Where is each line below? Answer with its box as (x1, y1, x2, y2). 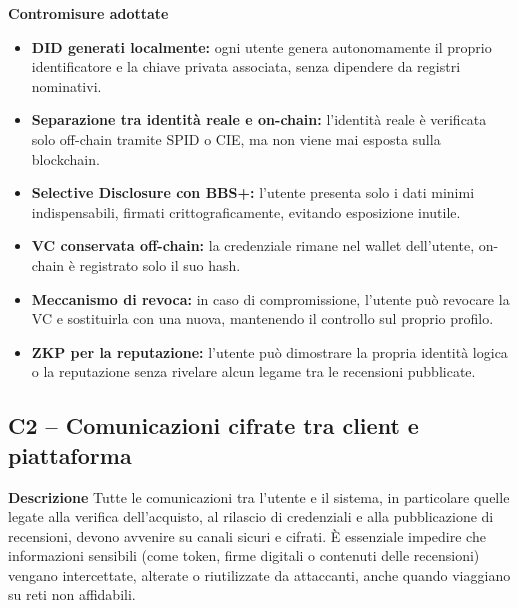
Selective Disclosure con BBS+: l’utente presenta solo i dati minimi (31, 182, 475, 203)
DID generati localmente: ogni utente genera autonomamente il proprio (31, 36, 492, 57)
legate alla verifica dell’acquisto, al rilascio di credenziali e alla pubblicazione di (8, 506, 494, 527)
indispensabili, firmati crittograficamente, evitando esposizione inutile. (31, 201, 461, 222)
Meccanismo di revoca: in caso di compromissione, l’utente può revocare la (31, 288, 510, 309)
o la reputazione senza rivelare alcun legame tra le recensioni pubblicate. (31, 361, 476, 382)
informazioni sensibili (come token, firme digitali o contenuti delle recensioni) (8, 545, 480, 566)
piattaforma (8, 439, 132, 470)
